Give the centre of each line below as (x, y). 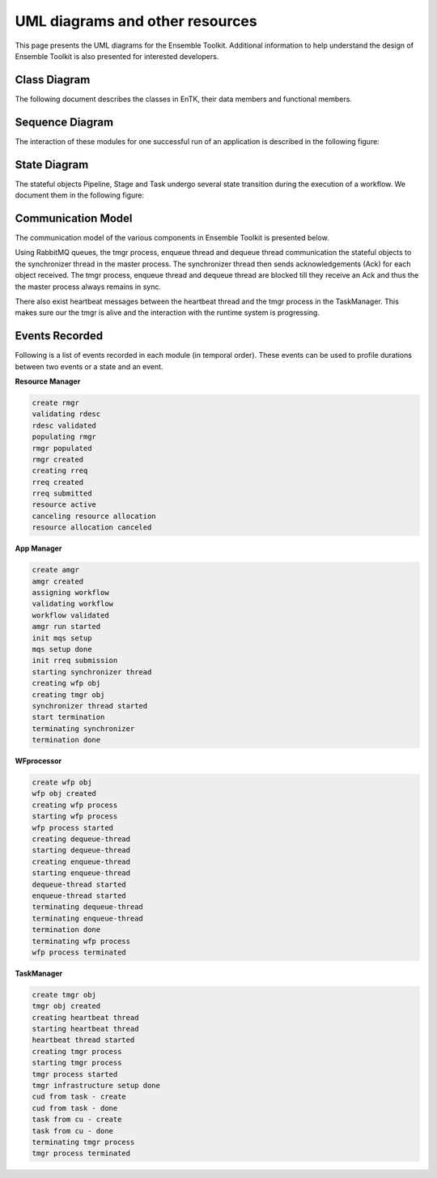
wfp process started (72, 827)
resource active (64, 505)
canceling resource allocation (94, 516)
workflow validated (70, 615)
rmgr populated (62, 448)
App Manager (38, 549)
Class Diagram (53, 80)
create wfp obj (62, 782)
